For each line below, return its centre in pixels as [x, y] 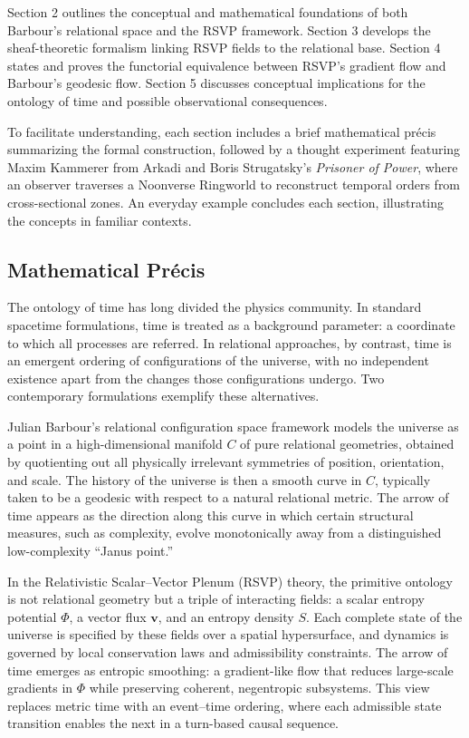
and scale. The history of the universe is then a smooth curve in [185, 479]
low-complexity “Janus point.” [91, 551]
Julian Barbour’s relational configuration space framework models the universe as [233, 426]
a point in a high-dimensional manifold [115, 444]
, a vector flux [108, 616]
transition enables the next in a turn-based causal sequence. [173, 723]
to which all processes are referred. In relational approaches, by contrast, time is [230, 342]
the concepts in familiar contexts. [100, 220]
